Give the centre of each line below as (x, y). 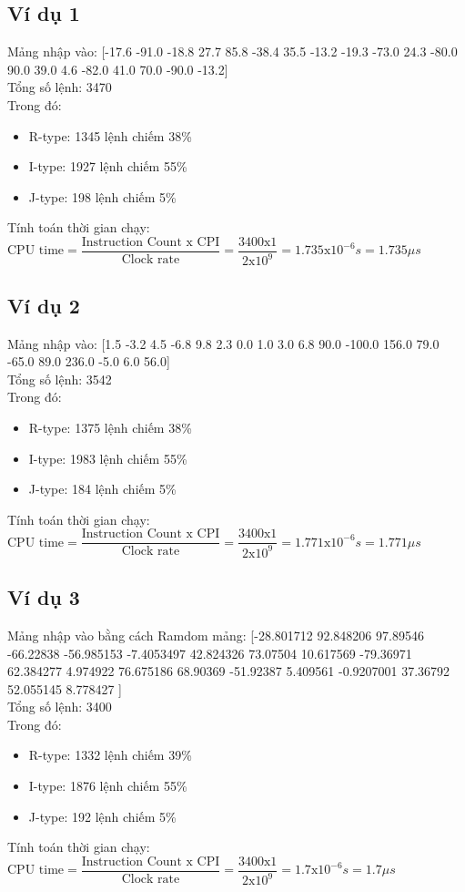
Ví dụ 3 (44, 597)
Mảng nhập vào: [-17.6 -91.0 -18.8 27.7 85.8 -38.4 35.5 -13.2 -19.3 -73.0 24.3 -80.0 (232, 51)
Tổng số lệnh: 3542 (60, 379)
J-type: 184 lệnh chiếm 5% (102, 489)
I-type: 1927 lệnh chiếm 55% (108, 166)
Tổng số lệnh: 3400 (60, 707)
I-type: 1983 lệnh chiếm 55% (108, 458)
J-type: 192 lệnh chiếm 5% (102, 816)
